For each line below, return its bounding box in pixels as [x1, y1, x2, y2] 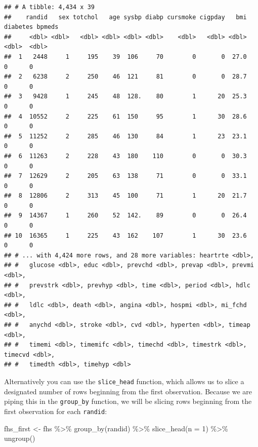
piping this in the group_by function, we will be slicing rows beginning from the [4, 396, 252, 406]
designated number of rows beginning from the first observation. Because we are [4, 386, 252, 396]
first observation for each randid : [4, 405, 107, 416]
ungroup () [4, 433, 35, 443]
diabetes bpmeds [4, 23, 59, 31]
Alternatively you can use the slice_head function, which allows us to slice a [4, 376, 244, 386]
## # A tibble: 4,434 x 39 [4, 4, 95, 11]
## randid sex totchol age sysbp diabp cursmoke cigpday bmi [4, 13, 247, 21]
